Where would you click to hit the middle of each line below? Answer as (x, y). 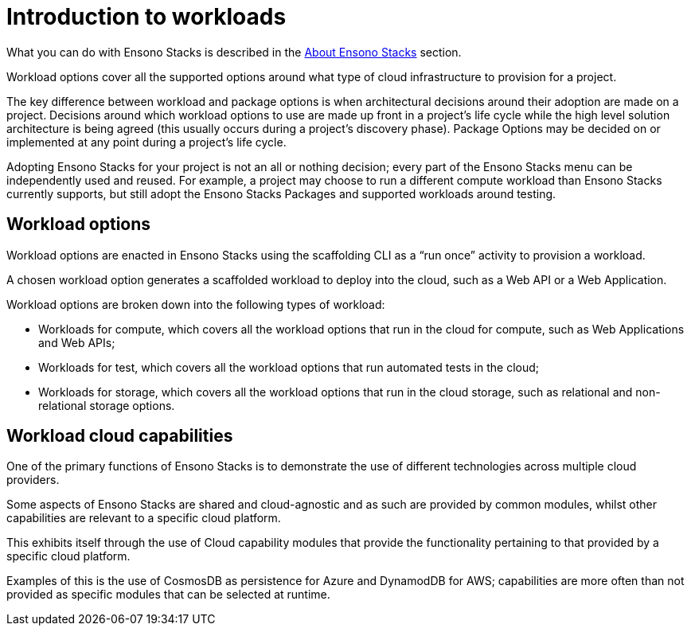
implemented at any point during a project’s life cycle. (146, 142)
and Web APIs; (77, 342)
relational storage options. (107, 405)
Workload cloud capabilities (120, 436)
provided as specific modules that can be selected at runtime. (168, 595)
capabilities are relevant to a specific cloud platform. (144, 518)
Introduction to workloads (146, 17)
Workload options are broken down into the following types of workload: (196, 304)
